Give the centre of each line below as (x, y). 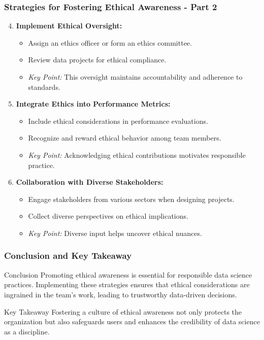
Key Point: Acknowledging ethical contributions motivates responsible (137, 155)
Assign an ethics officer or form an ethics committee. (110, 42)
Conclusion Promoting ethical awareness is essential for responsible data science (128, 274)
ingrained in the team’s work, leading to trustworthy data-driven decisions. (121, 294)
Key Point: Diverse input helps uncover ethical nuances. (115, 233)
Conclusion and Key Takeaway (68, 256)
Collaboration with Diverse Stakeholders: (90, 182)
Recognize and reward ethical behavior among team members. (125, 138)
